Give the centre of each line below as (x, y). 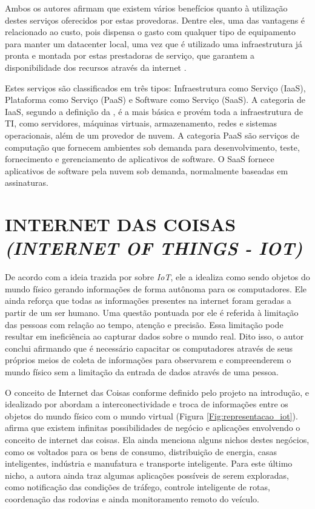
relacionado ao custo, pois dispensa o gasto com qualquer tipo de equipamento (150, 32)
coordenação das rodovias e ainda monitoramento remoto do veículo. (132, 498)
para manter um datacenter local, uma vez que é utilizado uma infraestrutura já (154, 43)
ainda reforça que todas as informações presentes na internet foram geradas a (148, 300)
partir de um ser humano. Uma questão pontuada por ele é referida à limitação (152, 312)
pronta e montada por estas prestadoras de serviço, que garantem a (130, 55)
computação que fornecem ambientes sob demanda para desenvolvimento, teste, (152, 147)
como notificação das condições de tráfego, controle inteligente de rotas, (138, 487)
